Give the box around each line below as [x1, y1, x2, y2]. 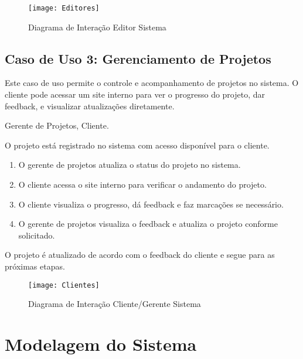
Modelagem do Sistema [5, 332, 197, 356]
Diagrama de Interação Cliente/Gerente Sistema [28, 298, 201, 310]
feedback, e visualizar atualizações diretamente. [5, 99, 175, 112]
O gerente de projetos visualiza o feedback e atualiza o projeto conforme [18, 218, 278, 230]
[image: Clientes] [28, 281, 100, 289]
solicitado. [18, 229, 55, 241]
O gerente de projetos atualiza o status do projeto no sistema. [18, 158, 241, 171]
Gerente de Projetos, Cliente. [5, 119, 109, 132]
